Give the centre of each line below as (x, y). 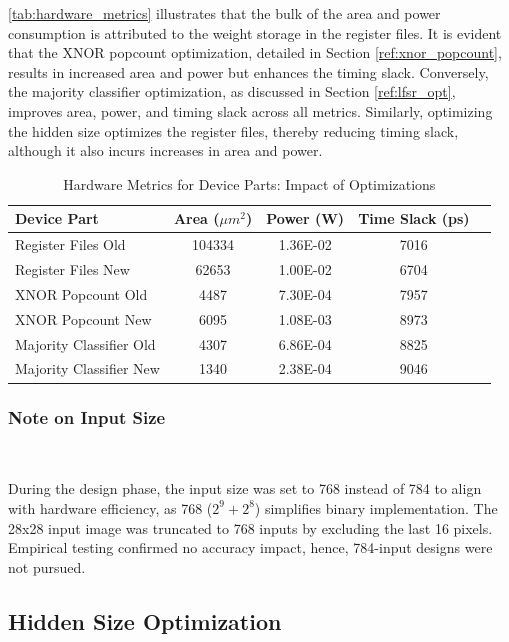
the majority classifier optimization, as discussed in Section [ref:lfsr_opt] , (232, 91)
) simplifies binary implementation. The (376, 507)
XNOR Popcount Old (81, 293)
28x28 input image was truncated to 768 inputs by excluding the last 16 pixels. (250, 527)
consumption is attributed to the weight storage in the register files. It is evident (255, 32)
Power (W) (305, 218)
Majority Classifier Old (85, 343)
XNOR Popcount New (83, 318)
